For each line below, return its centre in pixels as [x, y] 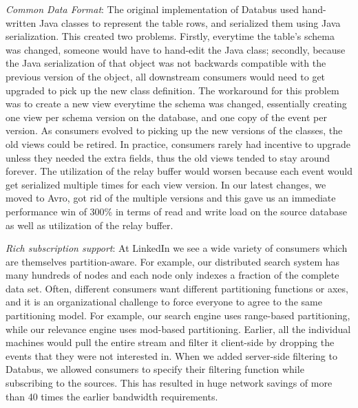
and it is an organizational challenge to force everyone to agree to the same [164, 302]
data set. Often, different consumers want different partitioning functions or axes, [177, 288]
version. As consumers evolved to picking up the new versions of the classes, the [174, 130]
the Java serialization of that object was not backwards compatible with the [166, 63]
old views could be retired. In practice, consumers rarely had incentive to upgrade [178, 143]
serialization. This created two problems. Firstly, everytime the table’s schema [170, 36]
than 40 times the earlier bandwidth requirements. [112, 396]
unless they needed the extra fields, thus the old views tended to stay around [168, 157]
